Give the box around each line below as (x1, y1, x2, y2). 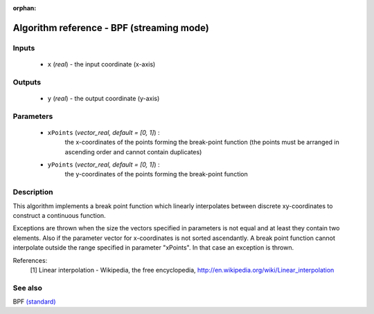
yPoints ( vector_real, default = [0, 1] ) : (47, 160, 160, 169)
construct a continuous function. (12, 211, 107, 219)
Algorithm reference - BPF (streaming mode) (12, 21, 209, 34)
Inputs (12, 43, 35, 53)
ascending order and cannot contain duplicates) (64, 147, 202, 156)
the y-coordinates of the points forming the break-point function (64, 170, 249, 178)
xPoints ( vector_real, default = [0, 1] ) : (47, 128, 160, 136)
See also (12, 283, 43, 293)
